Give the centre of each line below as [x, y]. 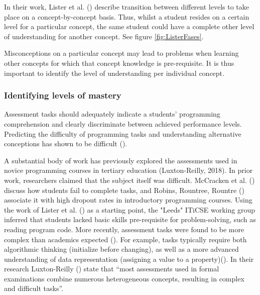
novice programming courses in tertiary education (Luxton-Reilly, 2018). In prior [128, 170]
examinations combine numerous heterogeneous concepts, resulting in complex [124, 278]
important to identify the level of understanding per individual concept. [114, 73]
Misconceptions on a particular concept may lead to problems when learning [121, 53]
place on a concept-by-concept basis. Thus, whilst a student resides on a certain [127, 16]
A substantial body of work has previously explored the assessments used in [121, 160]
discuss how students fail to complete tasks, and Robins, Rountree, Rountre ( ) [124, 190]
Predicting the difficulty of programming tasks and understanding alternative [123, 133]
